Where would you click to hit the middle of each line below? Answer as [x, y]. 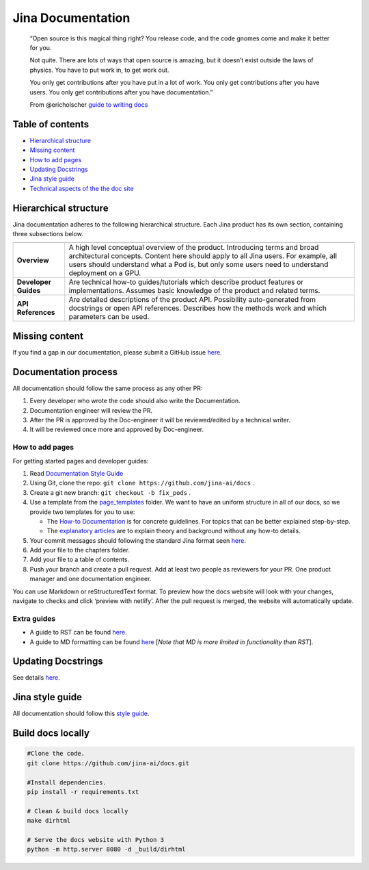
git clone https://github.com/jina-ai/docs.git [108, 763]
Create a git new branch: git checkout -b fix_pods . [110, 492]
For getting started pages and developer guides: [81, 461]
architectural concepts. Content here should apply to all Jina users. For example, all [203, 256]
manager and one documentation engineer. [91, 579]
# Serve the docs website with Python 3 [95, 840]
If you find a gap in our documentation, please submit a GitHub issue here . [117, 352]
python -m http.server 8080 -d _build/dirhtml [106, 849]
